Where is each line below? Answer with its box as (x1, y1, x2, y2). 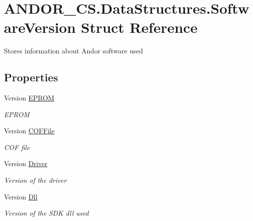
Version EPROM (4, 93, 54, 103)
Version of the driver (4, 175, 67, 185)
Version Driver (4, 158, 48, 169)
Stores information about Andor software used (4, 46, 143, 56)
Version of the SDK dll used (4, 208, 89, 218)
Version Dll (4, 191, 38, 201)
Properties (4, 70, 58, 85)
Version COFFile (4, 125, 55, 136)
